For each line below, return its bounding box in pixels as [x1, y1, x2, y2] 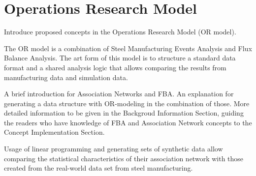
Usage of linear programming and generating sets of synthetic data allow [4, 144, 223, 154]
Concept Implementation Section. [4, 127, 105, 137]
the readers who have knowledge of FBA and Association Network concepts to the [4, 117, 252, 127]
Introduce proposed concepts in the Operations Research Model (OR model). [4, 27, 236, 37]
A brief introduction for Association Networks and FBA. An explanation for [4, 88, 234, 99]
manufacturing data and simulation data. [4, 72, 128, 82]
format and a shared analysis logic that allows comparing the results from [4, 62, 226, 72]
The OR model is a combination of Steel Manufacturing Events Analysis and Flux [4, 43, 252, 53]
